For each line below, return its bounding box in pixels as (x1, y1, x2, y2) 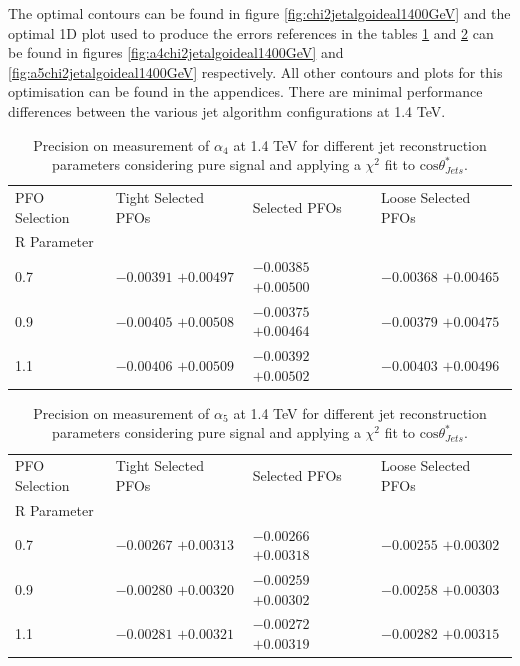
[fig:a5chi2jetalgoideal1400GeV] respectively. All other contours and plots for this (8, 61, 503, 82)
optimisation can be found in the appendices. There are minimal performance (8, 81, 483, 102)
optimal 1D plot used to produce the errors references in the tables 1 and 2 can (8, 22, 494, 43)
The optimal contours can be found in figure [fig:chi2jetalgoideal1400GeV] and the (8, 3, 511, 23)
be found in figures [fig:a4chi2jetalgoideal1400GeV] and (8, 42, 344, 63)
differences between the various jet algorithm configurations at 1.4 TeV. (8, 100, 446, 121)
